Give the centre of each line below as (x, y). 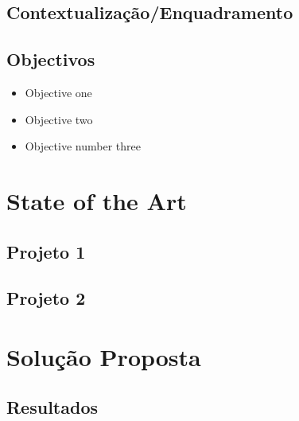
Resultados (52, 407)
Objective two (59, 119)
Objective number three (83, 146)
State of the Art (97, 200)
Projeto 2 (46, 298)
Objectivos (51, 59)
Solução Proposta (104, 356)
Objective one (58, 92)
